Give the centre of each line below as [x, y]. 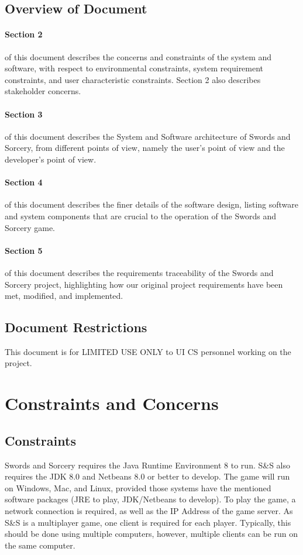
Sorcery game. [30, 227]
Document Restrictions [76, 327]
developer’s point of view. [51, 159]
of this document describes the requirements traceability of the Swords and [139, 272]
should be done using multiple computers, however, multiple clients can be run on [151, 534]
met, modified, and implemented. [64, 296]
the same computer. [40, 545]
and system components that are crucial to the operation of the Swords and [141, 216]
